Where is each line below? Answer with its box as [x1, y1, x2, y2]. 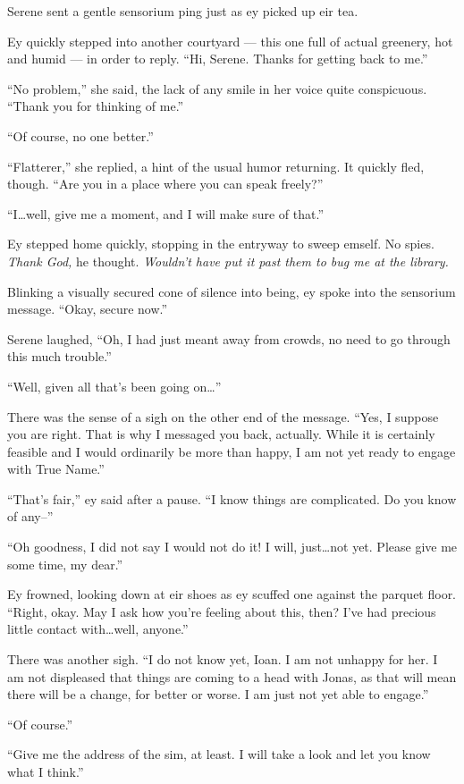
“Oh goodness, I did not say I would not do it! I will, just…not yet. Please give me [7, 537, 458, 556]
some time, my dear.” [7, 554, 123, 573]
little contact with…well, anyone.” [7, 620, 189, 638]
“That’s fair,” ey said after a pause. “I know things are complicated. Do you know [7, 489, 457, 508]
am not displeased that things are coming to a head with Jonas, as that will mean [7, 667, 457, 686]
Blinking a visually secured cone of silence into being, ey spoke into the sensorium [7, 282, 456, 300]
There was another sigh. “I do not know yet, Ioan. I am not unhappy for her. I [7, 650, 438, 669]
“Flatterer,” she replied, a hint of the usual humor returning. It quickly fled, [7, 156, 425, 175]
